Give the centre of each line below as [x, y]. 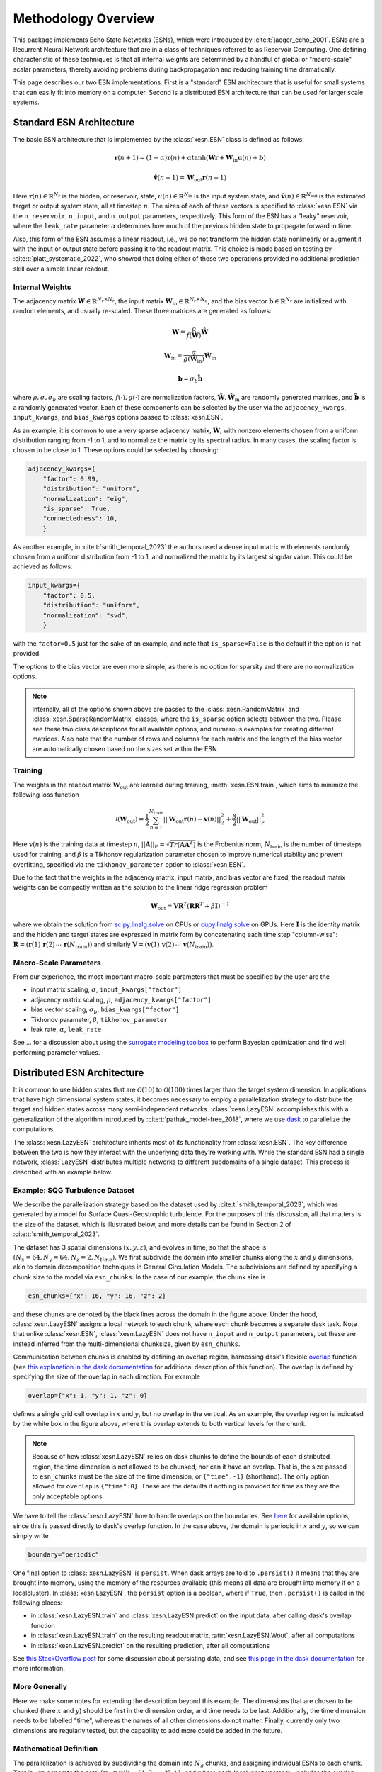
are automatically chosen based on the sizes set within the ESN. [126, 748]
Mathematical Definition [56, 1749]
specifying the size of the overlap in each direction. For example [107, 1377]
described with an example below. [63, 1172]
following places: [38, 1603]
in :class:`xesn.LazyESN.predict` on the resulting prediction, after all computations [150, 1645]
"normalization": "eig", [86, 499]
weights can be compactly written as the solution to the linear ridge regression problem [140, 887]
